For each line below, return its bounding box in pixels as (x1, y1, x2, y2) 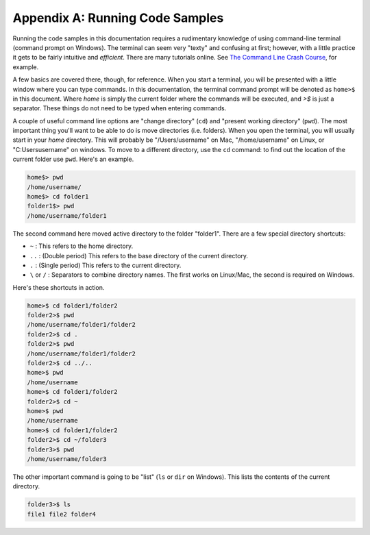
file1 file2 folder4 (27, 510, 96, 518)
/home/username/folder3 (27, 455, 108, 462)
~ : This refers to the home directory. (29, 242, 134, 250)
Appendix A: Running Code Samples (12, 10, 224, 25)
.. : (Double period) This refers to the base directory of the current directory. (29, 251, 249, 260)
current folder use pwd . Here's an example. (12, 155, 134, 164)
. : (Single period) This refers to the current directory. (29, 261, 182, 269)
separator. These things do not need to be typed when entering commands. (12, 104, 227, 112)
